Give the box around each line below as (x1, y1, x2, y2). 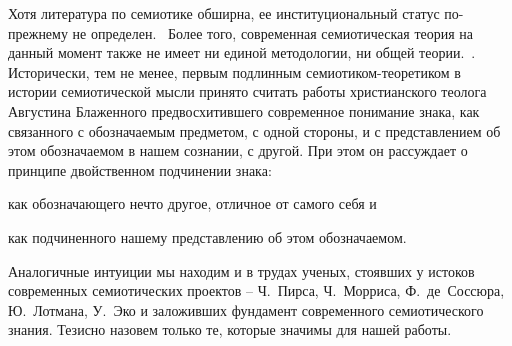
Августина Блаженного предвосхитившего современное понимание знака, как (8, 100, 480, 121)
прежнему (8, 22, 68, 43)
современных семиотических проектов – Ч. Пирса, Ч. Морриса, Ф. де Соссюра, (8, 280, 505, 301)
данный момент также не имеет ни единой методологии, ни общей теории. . (8, 42, 476, 63)
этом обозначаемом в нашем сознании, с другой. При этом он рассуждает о (8, 140, 468, 161)
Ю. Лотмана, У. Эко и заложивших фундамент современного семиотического (8, 299, 484, 320)
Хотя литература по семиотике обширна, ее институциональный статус (8, 3, 440, 23)
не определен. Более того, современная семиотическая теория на (72, 22, 474, 43)
